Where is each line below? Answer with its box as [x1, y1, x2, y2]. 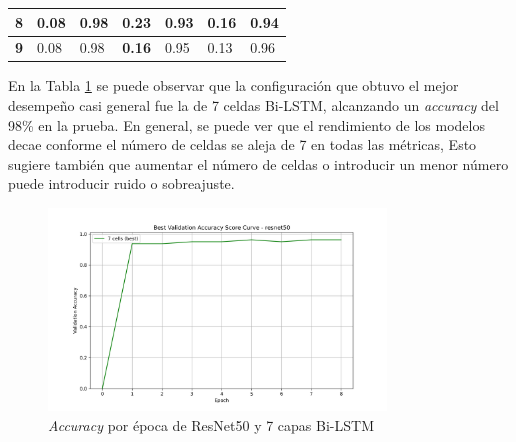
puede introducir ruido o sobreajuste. [8, 173, 235, 194]
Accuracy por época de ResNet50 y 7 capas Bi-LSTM [48, 414, 374, 435]
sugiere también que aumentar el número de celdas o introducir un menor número [8, 153, 509, 174]
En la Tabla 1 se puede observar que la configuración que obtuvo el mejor [8, 75, 459, 96]
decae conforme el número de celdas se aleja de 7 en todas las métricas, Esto [8, 134, 477, 155]
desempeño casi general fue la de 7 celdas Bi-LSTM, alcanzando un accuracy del [8, 95, 499, 116]
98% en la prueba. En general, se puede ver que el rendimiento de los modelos [8, 114, 485, 135]
